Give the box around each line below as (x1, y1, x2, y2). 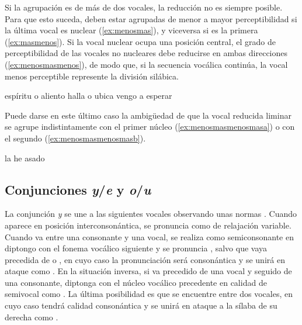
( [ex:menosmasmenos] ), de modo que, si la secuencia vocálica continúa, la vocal (5, 58, 288, 70)
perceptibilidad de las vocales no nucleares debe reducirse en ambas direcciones (5, 47, 288, 59)
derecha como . (5, 310, 58, 323)
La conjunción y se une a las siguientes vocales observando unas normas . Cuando (5, 208, 297, 220)
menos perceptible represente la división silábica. (5, 70, 179, 82)
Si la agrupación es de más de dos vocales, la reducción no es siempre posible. (5, 1, 283, 13)
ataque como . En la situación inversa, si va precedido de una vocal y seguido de (5, 265, 292, 277)
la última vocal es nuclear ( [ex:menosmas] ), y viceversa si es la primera (5, 24, 258, 36)
